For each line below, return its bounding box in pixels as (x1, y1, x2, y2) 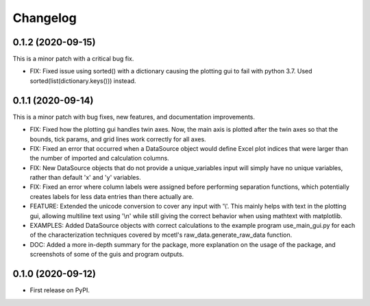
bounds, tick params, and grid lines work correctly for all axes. (29, 134, 206, 143)
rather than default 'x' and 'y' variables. (29, 174, 141, 182)
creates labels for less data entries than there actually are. (29, 192, 195, 200)
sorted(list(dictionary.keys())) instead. (29, 76, 136, 85)
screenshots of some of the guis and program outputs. (29, 250, 184, 259)
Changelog (12, 10, 77, 25)
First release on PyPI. (29, 286, 90, 294)
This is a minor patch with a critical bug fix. (12, 55, 134, 63)
